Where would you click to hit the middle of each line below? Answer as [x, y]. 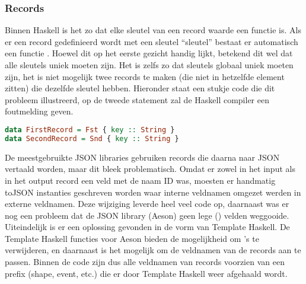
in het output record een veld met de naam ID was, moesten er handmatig [140, 180]
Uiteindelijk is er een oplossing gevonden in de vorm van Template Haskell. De [147, 227]
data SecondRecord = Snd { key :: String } [92, 138]
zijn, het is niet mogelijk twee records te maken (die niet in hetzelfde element [145, 76]
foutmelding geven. [39, 111]
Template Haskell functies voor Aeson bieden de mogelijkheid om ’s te [132, 238]
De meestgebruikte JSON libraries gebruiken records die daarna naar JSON [142, 157]
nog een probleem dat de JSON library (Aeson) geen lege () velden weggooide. [147, 215]
